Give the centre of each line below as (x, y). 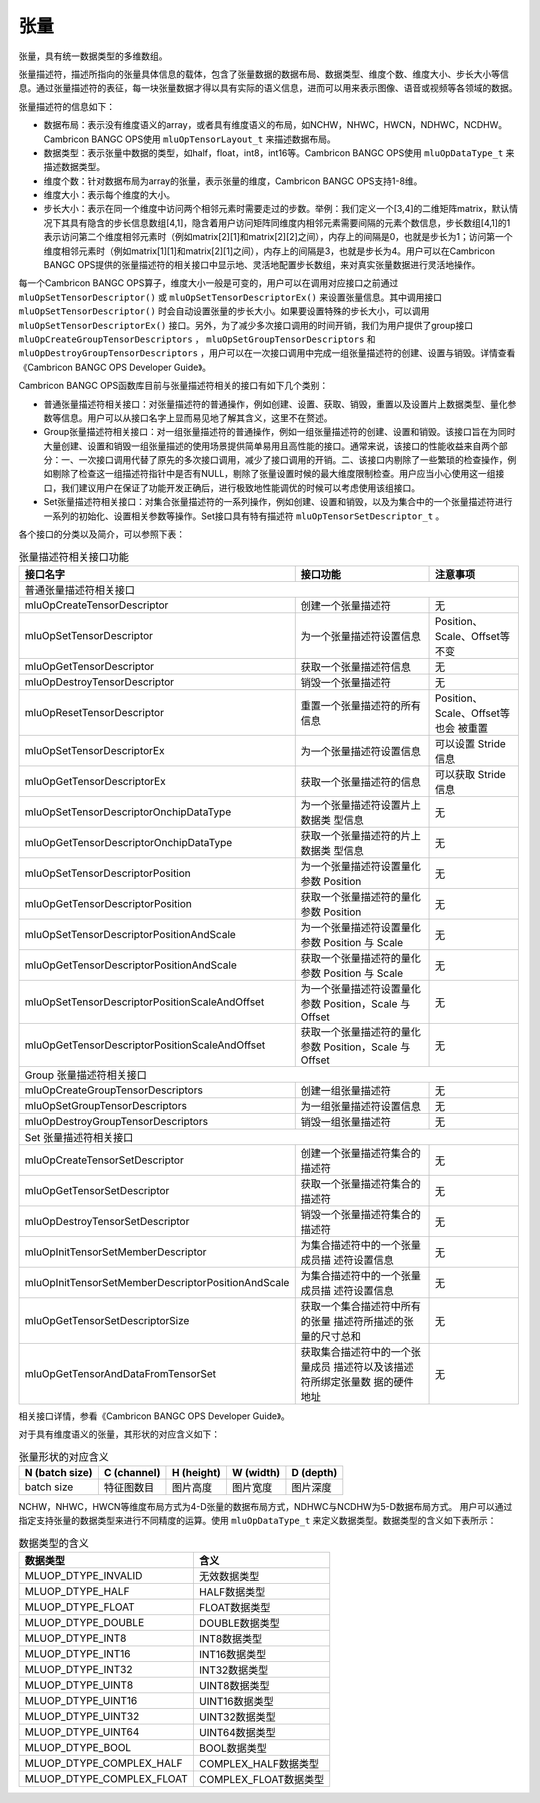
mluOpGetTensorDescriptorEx (95, 781)
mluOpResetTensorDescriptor (94, 712)
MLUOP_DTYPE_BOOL (78, 1748)
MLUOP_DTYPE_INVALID (83, 1576)
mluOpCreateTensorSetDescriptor (104, 1160)
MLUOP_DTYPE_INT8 (75, 1638)
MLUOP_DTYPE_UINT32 (82, 1717)
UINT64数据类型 (237, 1733)
